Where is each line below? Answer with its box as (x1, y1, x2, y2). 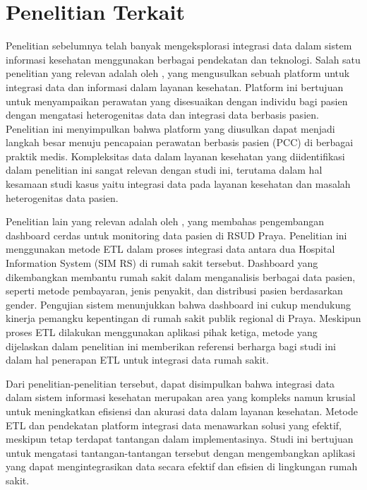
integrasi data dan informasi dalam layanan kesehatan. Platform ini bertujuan (6, 79, 344, 94)
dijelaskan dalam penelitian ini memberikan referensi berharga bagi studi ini (6, 338, 336, 353)
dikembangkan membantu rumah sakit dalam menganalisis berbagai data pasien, (6, 269, 356, 284)
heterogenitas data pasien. (6, 190, 119, 205)
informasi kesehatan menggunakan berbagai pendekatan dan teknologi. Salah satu (6, 52, 361, 66)
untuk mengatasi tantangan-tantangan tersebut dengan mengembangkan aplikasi (6, 445, 356, 460)
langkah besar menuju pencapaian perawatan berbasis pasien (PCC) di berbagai (6, 135, 354, 150)
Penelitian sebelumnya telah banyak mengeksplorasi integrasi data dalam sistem (6, 38, 352, 53)
